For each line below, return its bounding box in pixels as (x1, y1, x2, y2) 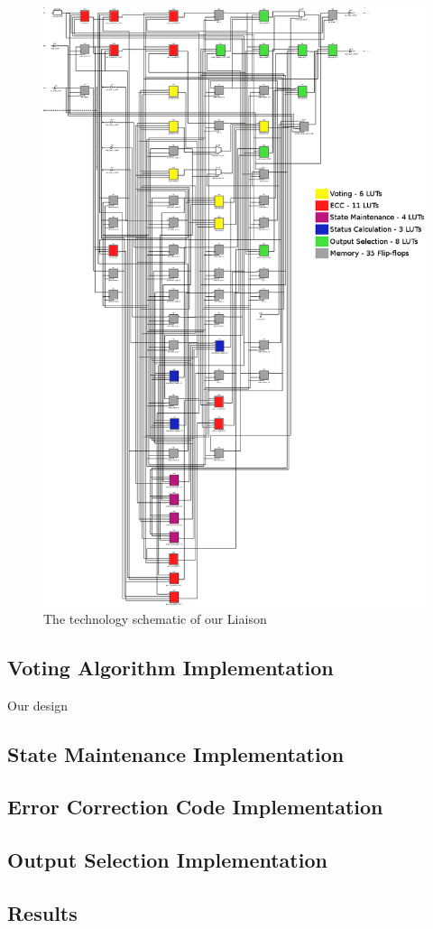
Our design (7, 695, 69, 714)
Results (7, 898, 78, 926)
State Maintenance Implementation (7, 739, 345, 767)
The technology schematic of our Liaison (43, 608, 267, 627)
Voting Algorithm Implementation (7, 653, 334, 681)
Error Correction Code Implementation (7, 793, 383, 821)
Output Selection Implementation (7, 846, 327, 874)
